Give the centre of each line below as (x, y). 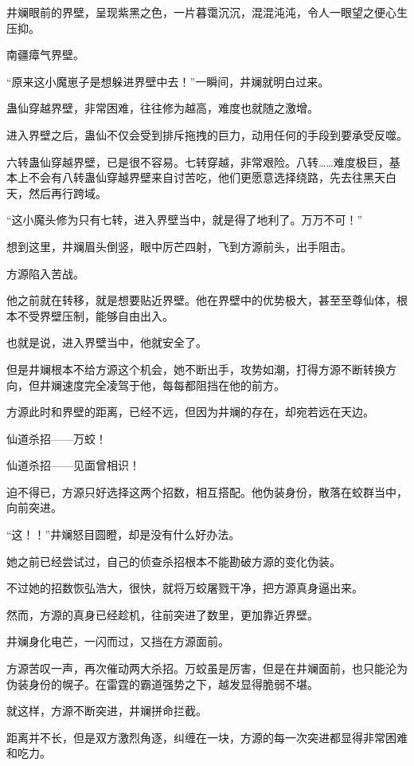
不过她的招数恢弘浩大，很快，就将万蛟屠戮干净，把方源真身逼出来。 (185, 588)
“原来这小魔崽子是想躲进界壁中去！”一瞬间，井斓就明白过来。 (168, 81)
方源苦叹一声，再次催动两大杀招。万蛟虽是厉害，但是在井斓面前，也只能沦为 (207, 668)
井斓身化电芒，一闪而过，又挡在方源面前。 (118, 641)
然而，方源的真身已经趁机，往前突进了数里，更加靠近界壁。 (162, 614)
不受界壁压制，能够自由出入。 (95, 315)
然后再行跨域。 (67, 192)
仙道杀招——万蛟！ (57, 438)
